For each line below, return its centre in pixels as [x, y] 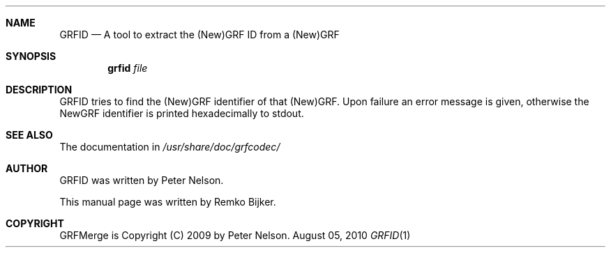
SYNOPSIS [31, 56]
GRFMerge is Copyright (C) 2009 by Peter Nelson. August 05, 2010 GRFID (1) [235, 235]
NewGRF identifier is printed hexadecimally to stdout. [182, 113]
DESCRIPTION [39, 90]
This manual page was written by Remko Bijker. [168, 202]
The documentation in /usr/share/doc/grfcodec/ [170, 147]
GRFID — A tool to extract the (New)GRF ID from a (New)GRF [199, 34]
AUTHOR [27, 168]
